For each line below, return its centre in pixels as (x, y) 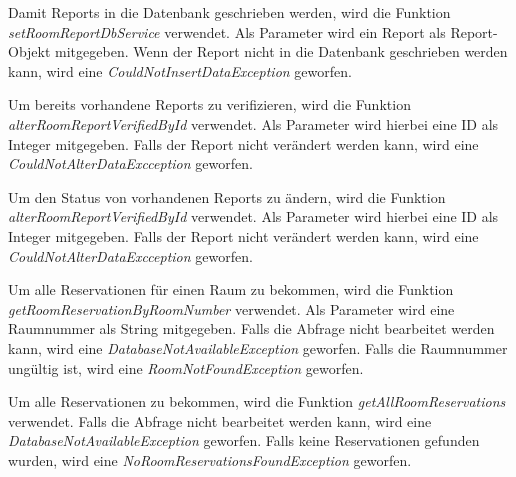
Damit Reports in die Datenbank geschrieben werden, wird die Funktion (229, 12)
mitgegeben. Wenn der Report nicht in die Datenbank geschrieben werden (281, 51)
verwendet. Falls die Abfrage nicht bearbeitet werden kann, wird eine (220, 420)
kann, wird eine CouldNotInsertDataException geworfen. (180, 70)
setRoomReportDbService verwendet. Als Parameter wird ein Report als (227, 31)
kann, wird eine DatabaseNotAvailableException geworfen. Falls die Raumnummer (258, 347)
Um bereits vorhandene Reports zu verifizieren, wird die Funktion (209, 104)
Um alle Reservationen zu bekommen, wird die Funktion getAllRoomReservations (257, 401)
